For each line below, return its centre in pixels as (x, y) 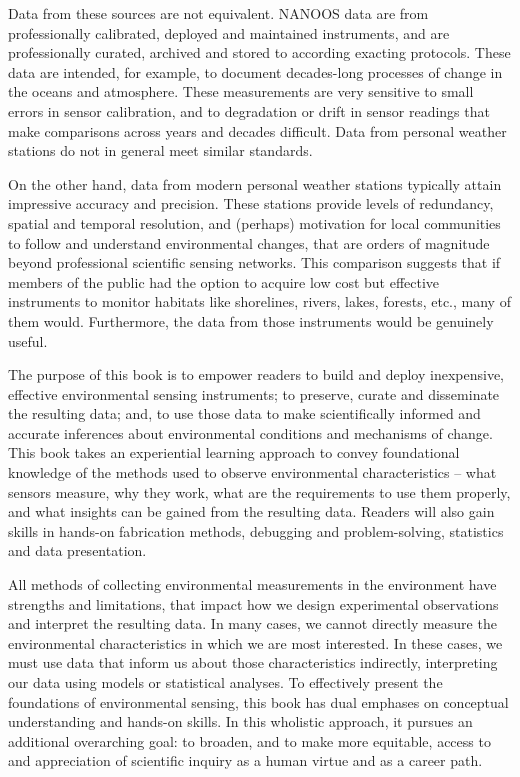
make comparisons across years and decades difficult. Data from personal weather (257, 130)
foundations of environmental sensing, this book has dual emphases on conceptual (258, 701)
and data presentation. (77, 550)
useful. (28, 340)
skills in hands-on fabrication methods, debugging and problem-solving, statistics (256, 530)
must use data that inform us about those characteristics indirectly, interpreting (253, 662)
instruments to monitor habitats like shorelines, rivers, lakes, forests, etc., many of (259, 301)
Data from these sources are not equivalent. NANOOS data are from (218, 13)
